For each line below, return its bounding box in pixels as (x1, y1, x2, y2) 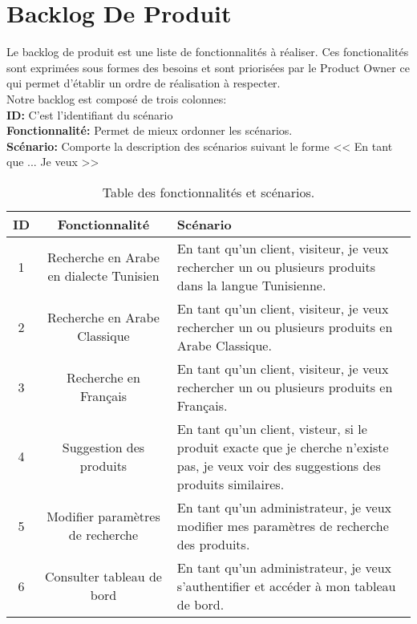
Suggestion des (62, 437, 145, 456)
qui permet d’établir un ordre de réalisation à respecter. (6, 75, 281, 91)
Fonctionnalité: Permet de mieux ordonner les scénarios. (6, 122, 293, 139)
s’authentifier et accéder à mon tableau (176, 576, 396, 595)
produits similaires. (176, 474, 285, 493)
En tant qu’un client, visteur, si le (176, 419, 367, 438)
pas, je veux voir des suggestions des (176, 456, 381, 475)
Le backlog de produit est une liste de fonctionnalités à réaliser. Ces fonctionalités (6, 43, 409, 60)
